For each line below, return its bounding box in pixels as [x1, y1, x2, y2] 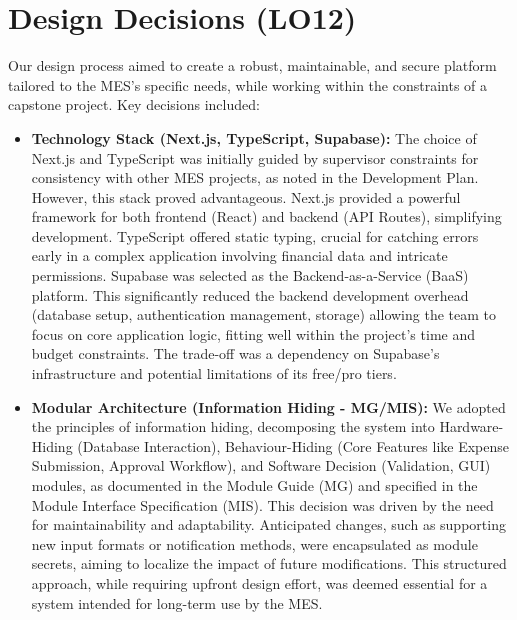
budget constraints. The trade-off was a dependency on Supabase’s [31, 343, 440, 364]
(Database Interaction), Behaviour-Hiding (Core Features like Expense [77, 435, 509, 456]
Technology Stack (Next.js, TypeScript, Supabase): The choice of [31, 127, 477, 148]
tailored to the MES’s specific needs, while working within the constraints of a [8, 74, 488, 95]
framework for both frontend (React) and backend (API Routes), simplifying [31, 206, 502, 227]
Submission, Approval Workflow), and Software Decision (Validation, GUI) [31, 455, 491, 476]
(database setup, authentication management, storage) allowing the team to [31, 304, 496, 325]
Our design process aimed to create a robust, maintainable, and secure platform [8, 55, 497, 76]
